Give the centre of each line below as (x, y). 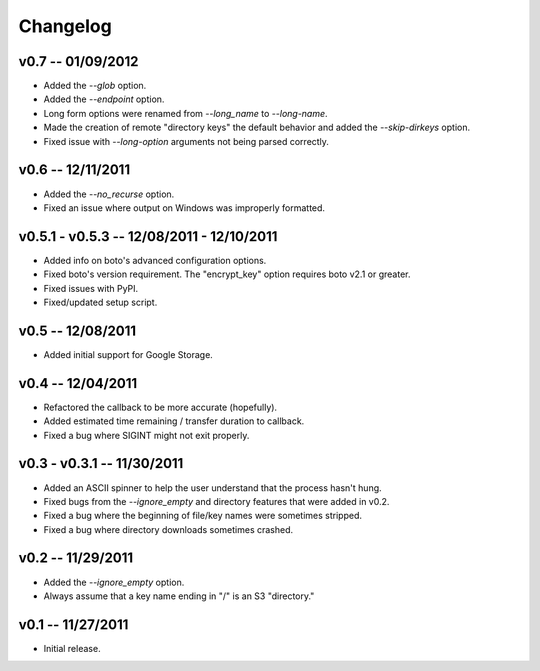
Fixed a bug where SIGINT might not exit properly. (146, 435)
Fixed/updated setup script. (100, 302)
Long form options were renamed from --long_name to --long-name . (186, 113)
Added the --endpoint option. (104, 99)
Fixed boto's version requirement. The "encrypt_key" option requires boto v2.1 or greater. (227, 274)
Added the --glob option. (95, 86)
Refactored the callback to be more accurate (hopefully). (160, 407)
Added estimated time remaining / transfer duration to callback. (174, 421)
